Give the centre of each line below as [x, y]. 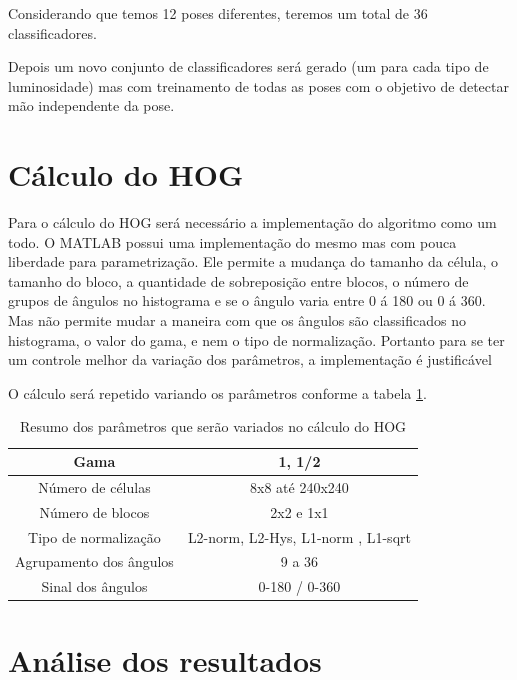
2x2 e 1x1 [299, 511]
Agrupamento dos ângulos [94, 561]
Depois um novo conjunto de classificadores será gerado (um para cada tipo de [248, 66]
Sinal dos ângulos [94, 586]
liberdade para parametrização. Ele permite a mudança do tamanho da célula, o [253, 261]
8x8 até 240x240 [299, 486]
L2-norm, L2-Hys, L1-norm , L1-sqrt [299, 536]
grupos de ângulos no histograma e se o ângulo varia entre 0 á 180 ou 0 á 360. [247, 300]
